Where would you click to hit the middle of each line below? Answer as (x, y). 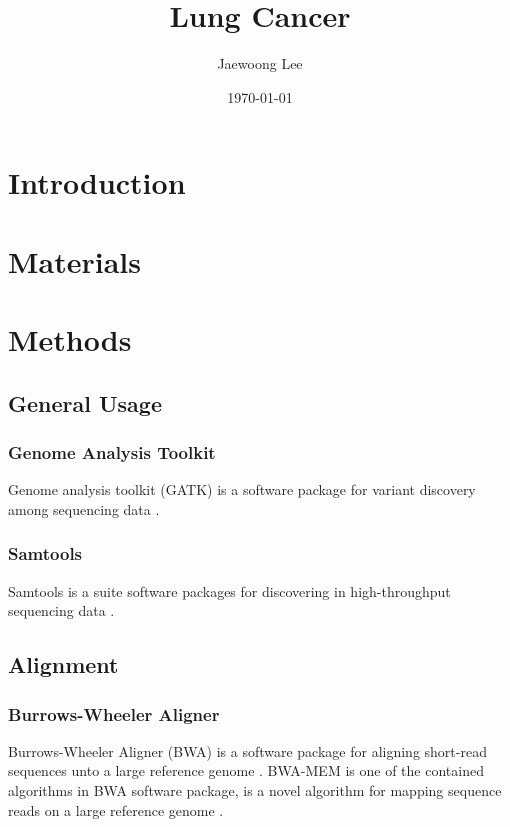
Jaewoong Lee (260, 63)
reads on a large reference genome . (116, 809)
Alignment (63, 664)
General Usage (85, 402)
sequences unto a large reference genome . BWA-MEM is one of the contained (246, 770)
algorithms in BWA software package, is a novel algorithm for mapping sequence (255, 790)
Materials (75, 260)
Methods (70, 339)
